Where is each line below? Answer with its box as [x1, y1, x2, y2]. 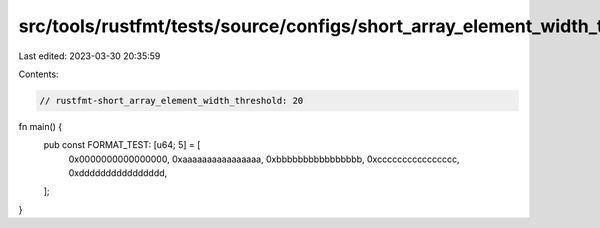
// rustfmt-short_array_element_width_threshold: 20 [39, 95, 304, 106]
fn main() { [18, 120, 63, 132]
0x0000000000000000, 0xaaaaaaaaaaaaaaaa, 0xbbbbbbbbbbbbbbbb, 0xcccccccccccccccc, [68, 153, 460, 165]
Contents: [18, 68, 59, 80]
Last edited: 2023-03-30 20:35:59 [18, 50, 161, 62]
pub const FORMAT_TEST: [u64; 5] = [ [43, 139, 201, 151]
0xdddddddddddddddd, [68, 167, 168, 179]
